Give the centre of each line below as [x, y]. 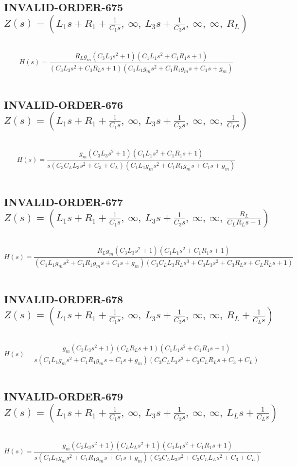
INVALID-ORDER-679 [64, 396]
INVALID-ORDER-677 [64, 201]
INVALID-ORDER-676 [64, 104]
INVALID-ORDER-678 [64, 299]
